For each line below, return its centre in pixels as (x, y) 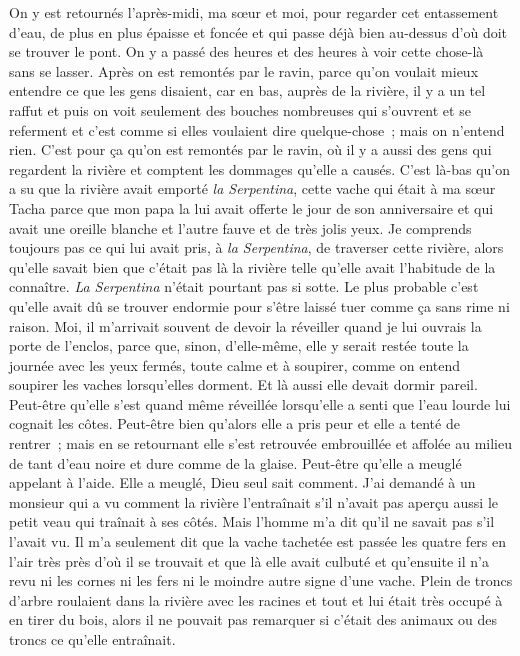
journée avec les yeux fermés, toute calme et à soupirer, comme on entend (235, 364)
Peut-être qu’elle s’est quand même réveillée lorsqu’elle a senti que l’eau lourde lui (260, 403)
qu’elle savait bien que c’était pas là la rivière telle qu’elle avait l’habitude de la (252, 266)
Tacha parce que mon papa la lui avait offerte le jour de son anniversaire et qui (251, 207)
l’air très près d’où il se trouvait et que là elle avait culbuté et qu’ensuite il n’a (249, 560)
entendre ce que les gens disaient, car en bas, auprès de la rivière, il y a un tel (247, 90)
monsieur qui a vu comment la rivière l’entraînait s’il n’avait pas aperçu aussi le (254, 501)
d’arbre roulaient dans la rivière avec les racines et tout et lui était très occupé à (256, 599)
